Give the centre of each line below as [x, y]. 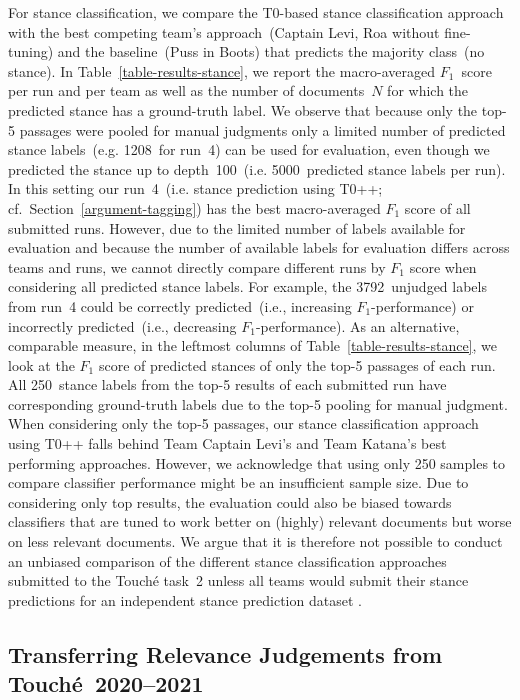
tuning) [31, 51]
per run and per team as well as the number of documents [186, 90]
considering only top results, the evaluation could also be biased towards [230, 501]
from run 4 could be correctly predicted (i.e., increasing [180, 305]
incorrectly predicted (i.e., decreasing [122, 325]
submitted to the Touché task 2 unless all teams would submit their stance [238, 580]
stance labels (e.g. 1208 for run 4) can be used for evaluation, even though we [249, 149]
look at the [41, 364]
